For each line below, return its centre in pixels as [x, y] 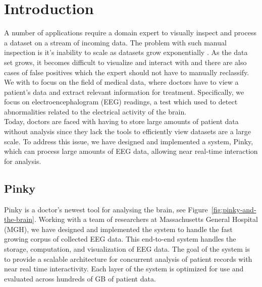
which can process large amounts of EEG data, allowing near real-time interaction [131, 151]
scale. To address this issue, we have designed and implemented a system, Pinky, [129, 141]
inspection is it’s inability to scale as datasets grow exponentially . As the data [126, 52]
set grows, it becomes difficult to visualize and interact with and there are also [125, 62]
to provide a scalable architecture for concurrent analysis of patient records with [128, 259]
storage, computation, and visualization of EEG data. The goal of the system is [127, 249]
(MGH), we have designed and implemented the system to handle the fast [118, 229]
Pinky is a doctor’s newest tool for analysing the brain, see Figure [106, 209]
